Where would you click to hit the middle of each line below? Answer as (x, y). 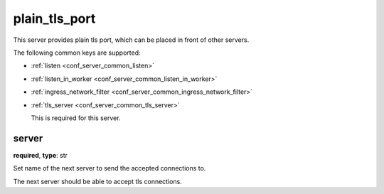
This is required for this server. (76, 118)
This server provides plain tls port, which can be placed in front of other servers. (131, 40)
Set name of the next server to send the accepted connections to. (110, 168)
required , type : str (40, 155)
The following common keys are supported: (77, 53)
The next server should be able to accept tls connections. (98, 181)
